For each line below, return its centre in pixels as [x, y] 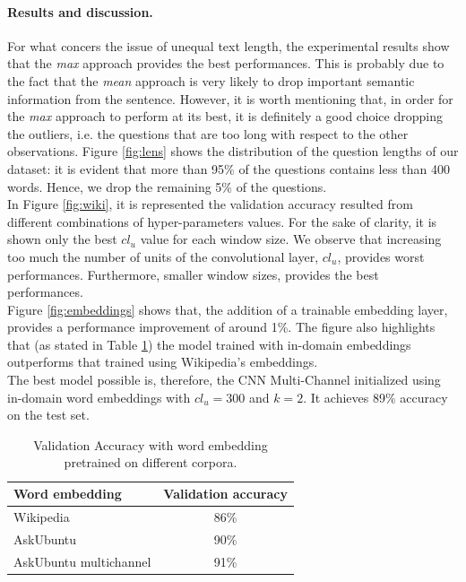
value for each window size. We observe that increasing [291, 239]
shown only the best [62, 239]
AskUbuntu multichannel [82, 561]
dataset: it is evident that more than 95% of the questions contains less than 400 [229, 168]
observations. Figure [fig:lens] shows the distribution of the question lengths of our [233, 151]
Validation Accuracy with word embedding [151, 444]
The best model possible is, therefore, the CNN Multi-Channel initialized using [224, 380]
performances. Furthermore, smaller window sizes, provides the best [193, 274]
